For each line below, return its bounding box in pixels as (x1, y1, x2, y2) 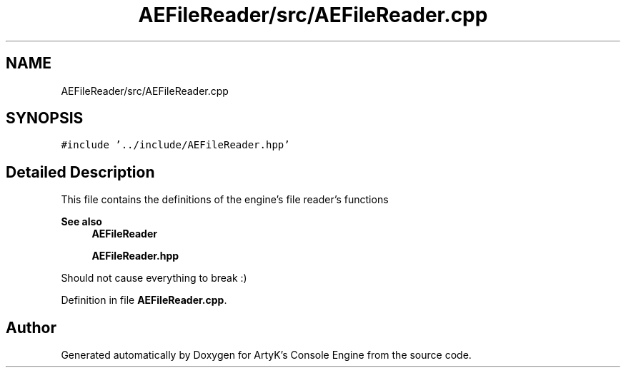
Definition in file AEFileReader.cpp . (61, 294, 227, 307)
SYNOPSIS (6, 109, 84, 128)
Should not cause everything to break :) (61, 272, 247, 285)
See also (61, 215, 102, 228)
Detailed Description (6, 163, 155, 181)
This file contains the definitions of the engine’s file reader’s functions (61, 193, 389, 206)
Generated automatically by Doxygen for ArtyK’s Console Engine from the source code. (61, 349, 472, 362)
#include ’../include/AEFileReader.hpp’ (61, 139, 290, 151)
